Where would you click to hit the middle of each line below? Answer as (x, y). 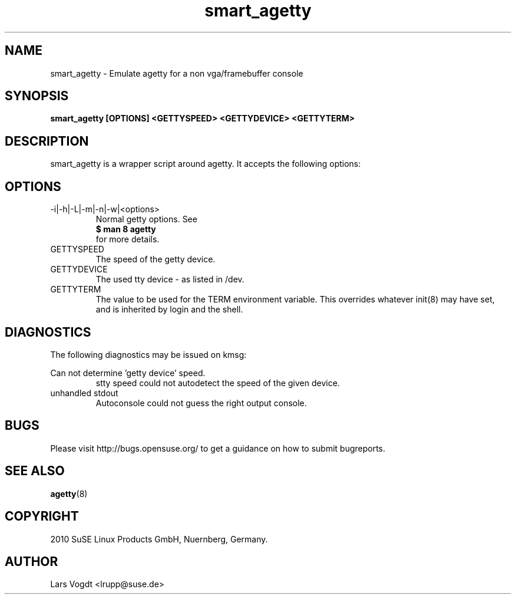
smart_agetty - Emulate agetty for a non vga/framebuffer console (177, 73)
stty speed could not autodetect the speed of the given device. (218, 383)
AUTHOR (32, 561)
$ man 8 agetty (126, 229)
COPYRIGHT (42, 516)
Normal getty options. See (146, 219)
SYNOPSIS (37, 96)
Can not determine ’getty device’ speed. (128, 373)
